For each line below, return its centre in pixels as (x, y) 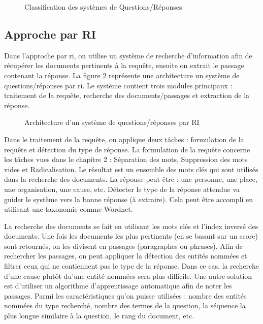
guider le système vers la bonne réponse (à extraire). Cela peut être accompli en (129, 199)
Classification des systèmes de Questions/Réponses (103, 7)
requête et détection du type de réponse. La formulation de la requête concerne (127, 149)
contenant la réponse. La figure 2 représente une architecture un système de (122, 75)
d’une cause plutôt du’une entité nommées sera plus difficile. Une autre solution (128, 276)
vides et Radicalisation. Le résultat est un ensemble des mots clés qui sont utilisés (131, 169)
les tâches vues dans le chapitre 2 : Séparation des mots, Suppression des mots (126, 159)
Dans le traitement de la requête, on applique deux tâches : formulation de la (124, 139)
